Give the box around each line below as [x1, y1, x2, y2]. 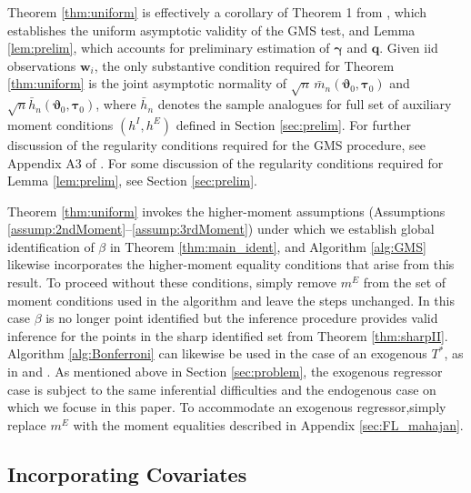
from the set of [363, 273, 446, 292]
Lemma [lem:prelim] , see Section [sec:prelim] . [7, 171, 257, 190]
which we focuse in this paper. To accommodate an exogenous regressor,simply [7, 397, 446, 417]
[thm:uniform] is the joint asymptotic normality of [7, 74, 287, 93]
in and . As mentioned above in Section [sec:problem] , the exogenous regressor [7, 362, 443, 381]
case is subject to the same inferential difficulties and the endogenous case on [7, 379, 436, 398]
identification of [7, 236, 95, 256]
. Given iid [379, 38, 438, 57]
